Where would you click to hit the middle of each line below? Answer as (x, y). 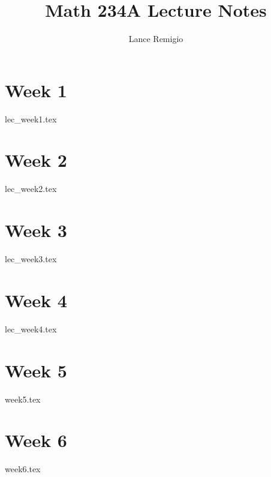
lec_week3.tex (31, 259)
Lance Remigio (156, 39)
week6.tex (23, 469)
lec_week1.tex (31, 118)
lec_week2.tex (31, 189)
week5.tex (23, 399)
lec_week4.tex (31, 328)
